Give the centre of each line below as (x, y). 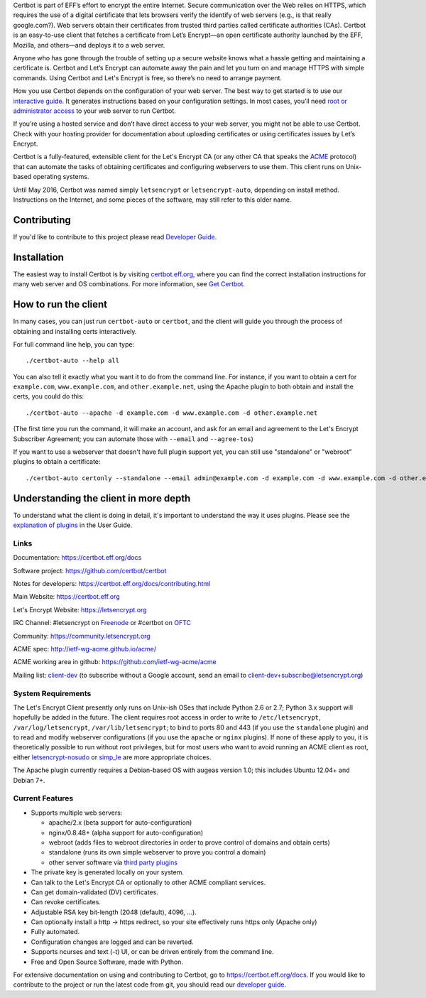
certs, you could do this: (49, 396)
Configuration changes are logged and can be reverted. (113, 942)
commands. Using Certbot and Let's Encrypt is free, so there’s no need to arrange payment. (148, 77)
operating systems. (61, 177)
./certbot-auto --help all (73, 361)
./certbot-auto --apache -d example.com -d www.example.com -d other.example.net (172, 413)
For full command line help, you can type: (74, 344)
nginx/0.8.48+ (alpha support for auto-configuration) (126, 832)
